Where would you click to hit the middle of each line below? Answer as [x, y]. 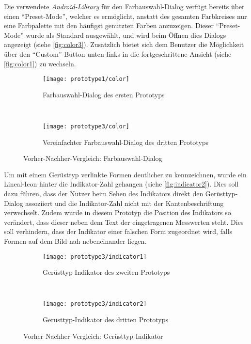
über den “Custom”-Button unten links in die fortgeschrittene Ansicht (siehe [118, 54]
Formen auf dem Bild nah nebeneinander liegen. [75, 241]
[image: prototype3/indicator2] [95, 304]
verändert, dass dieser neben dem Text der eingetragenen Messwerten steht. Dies [124, 222]
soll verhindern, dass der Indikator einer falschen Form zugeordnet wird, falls [118, 231]
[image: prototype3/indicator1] [95, 257]
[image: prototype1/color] [86, 79]
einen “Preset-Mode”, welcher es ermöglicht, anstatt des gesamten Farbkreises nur [125, 16]
